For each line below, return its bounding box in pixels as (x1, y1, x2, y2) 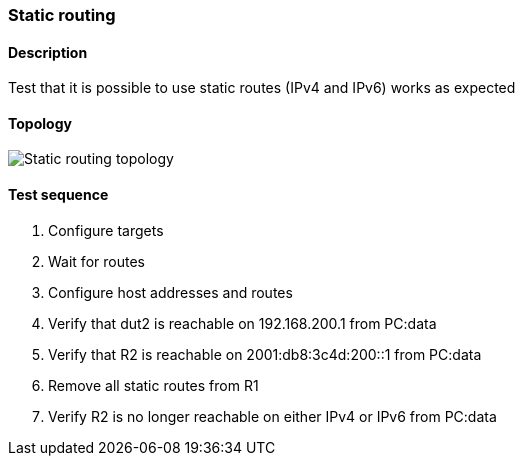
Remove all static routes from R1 (48, 376, 259, 394)
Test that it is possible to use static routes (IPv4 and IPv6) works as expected (8, 79, 516, 97)
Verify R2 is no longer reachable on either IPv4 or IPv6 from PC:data (48, 407, 497, 425)
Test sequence (8, 186, 109, 204)
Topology (8, 114, 72, 132)
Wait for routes (48, 252, 145, 270)
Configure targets (48, 221, 164, 239)
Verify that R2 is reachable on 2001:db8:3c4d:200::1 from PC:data (48, 345, 482, 363)
